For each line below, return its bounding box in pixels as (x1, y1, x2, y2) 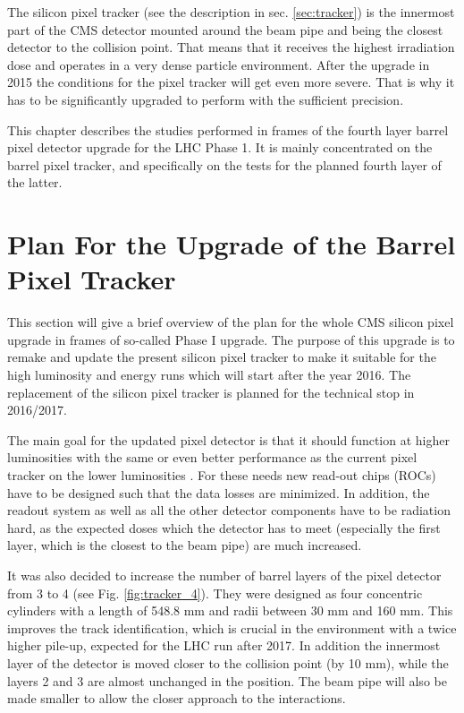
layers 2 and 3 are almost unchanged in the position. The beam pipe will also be (7, 671, 447, 690)
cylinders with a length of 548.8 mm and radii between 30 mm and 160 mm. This (7, 601, 453, 620)
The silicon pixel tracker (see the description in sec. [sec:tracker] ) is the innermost (7, 3, 455, 21)
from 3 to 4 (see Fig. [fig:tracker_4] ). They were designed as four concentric (7, 583, 423, 602)
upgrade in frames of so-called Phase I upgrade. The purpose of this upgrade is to (7, 330, 455, 348)
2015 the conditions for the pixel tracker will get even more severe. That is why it (7, 73, 455, 91)
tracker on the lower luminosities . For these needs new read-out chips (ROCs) (7, 466, 436, 484)
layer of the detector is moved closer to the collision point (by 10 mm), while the (7, 653, 449, 672)
